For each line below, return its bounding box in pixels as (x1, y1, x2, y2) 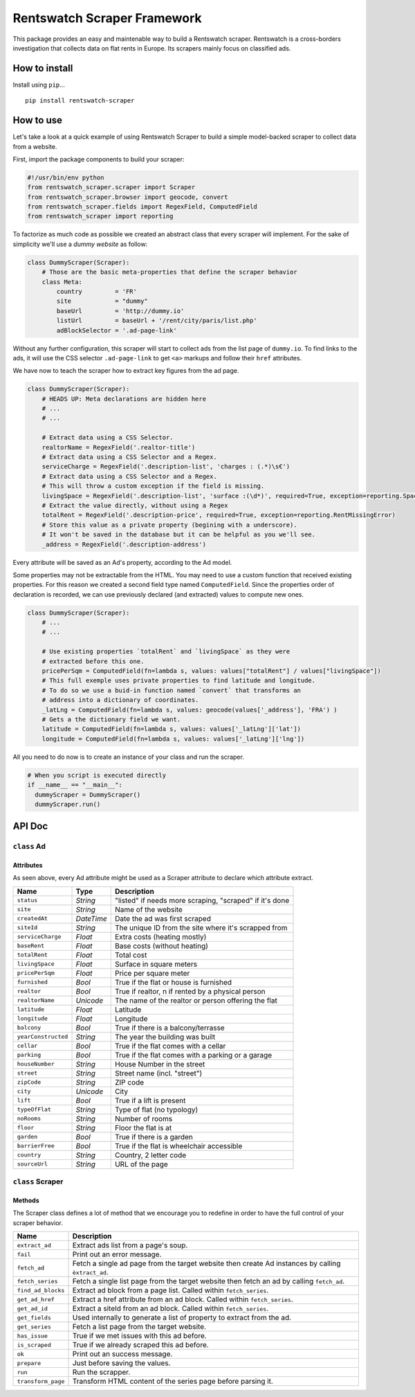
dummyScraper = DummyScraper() (35, 791, 141, 798)
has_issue (17, 1332, 48, 1339)
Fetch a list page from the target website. (72, 1322, 207, 1332)
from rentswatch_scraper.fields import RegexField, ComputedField (27, 203, 257, 211)
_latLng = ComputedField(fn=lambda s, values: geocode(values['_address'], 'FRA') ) (41, 705, 338, 714)
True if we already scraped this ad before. (72, 1340, 209, 1350)
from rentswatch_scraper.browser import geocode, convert (27, 193, 228, 201)
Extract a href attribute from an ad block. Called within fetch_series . (72, 1294, 294, 1304)
